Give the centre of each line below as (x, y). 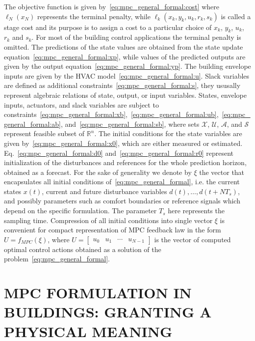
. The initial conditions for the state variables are (168, 133)
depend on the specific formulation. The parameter (80, 211)
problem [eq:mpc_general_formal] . (57, 259)
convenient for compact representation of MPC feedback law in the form (113, 230)
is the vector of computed (192, 239)
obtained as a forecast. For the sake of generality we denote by (98, 172)
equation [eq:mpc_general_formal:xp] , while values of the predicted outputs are (125, 56)
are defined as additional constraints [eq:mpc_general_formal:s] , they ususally (122, 85)
